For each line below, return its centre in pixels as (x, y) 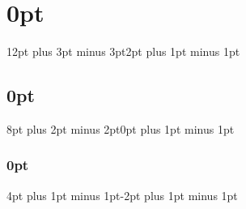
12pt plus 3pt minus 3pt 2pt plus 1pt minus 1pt (123, 51)
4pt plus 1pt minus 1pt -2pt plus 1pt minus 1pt (122, 195)
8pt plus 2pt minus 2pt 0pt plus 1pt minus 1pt (121, 128)
